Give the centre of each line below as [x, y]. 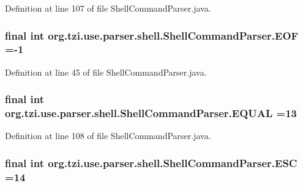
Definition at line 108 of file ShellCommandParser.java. [108, 136]
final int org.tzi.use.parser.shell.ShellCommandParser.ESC [151, 163]
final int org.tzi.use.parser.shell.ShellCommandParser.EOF [152, 35]
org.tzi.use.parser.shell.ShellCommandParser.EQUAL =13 [151, 113]
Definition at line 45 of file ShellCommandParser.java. [106, 72]
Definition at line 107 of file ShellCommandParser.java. [108, 8]
